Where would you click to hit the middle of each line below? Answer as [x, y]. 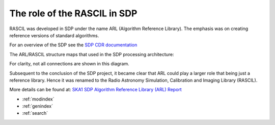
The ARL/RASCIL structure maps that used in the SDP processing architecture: [92, 54]
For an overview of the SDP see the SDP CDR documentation [73, 45]
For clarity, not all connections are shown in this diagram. [69, 64]
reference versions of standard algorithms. [54, 35]
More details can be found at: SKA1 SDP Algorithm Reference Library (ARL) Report [95, 90]
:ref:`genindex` [38, 106]
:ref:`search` [35, 113]
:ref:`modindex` [38, 99]
